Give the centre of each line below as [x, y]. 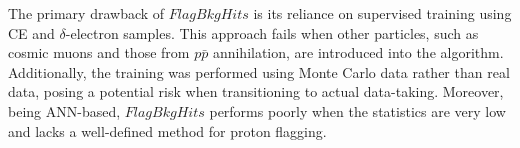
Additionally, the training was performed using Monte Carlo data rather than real [259, 71]
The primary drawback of [86, 13]
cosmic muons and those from [99, 52]
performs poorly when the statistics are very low [357, 110]
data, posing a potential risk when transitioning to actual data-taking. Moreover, [256, 91]
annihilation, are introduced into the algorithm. [358, 52]
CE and [31, 32]
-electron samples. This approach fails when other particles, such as [272, 32]
